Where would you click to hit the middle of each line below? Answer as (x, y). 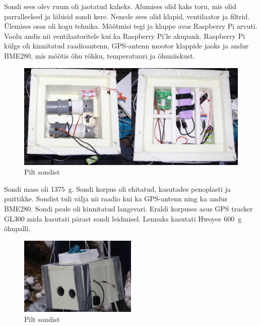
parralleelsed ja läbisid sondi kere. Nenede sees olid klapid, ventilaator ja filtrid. (127, 16)
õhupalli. (17, 228)
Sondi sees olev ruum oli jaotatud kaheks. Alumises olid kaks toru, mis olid (120, 6)
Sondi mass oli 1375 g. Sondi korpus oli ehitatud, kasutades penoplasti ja (117, 188)
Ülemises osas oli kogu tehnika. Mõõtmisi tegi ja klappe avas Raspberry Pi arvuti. (131, 26)
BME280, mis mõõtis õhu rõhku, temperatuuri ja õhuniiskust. (100, 55)
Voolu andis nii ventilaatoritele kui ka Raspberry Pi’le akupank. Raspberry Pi (125, 36)
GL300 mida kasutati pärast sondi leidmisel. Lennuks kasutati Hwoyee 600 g (123, 218)
